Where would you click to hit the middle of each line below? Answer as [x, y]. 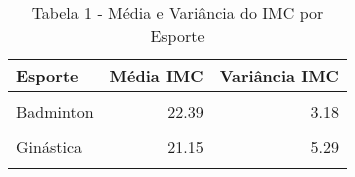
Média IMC [156, 75]
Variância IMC [279, 75]
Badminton [55, 111]
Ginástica [49, 146]
